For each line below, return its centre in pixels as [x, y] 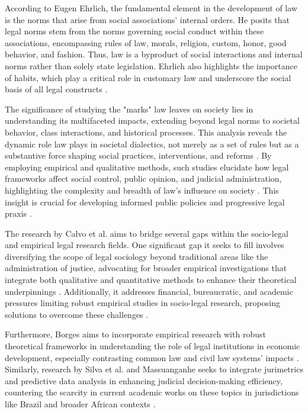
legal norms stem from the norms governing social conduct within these [134, 31]
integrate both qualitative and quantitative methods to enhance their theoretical [151, 280]
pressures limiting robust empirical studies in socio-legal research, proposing [142, 303]
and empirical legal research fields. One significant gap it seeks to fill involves [145, 245]
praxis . [18, 213]
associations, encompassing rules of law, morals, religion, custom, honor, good [146, 42]
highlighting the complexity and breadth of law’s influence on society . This [142, 190]
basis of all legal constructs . [56, 89]
